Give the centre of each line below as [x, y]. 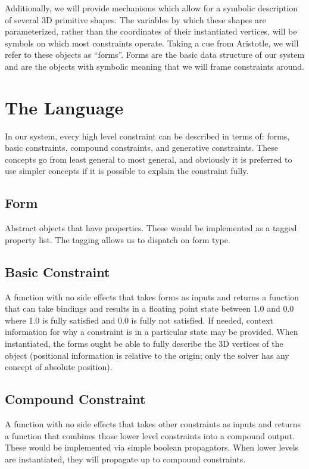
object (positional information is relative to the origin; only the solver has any [147, 355]
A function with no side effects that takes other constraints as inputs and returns [153, 424]
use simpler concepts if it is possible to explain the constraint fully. [127, 171]
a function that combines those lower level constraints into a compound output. [150, 435]
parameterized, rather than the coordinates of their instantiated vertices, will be [151, 31]
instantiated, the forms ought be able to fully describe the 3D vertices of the [144, 344]
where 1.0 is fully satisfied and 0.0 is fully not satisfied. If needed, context [139, 320]
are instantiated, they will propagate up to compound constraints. [125, 459]
